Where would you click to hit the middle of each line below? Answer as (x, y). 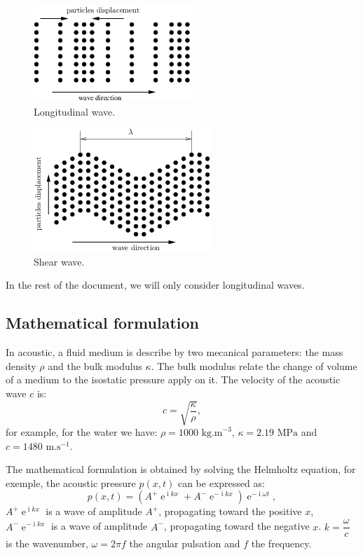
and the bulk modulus (95, 365)
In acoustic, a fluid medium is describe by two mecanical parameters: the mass (174, 352)
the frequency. (281, 543)
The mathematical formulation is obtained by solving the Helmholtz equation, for (181, 469)
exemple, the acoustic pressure (71, 482)
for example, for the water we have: (82, 432)
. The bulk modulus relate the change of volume (254, 365)
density (21, 365)
